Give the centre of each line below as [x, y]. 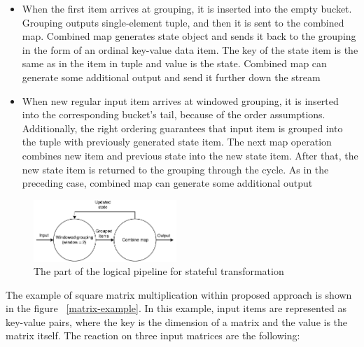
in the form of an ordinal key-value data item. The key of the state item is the [190, 49]
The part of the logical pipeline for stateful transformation [159, 271]
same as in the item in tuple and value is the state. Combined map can [174, 63]
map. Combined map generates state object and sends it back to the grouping [189, 36]
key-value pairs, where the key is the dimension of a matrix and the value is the [177, 321]
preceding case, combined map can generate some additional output [167, 183]
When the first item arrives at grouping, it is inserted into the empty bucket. [187, 8]
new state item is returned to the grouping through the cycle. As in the [175, 169]
